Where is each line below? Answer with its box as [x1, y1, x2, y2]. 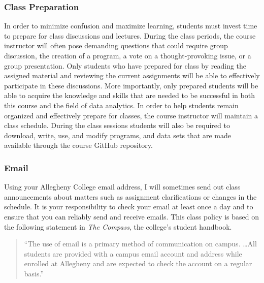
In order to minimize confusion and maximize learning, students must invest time [4, 20, 257, 31]
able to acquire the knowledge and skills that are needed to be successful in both [4, 90, 255, 101]
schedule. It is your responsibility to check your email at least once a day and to [4, 201, 253, 212]
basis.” [24, 268, 44, 278]
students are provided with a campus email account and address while [24, 248, 242, 259]
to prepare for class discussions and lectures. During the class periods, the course [4, 30, 256, 41]
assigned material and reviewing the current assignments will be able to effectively [4, 70, 260, 81]
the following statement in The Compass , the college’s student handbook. [4, 221, 232, 232]
